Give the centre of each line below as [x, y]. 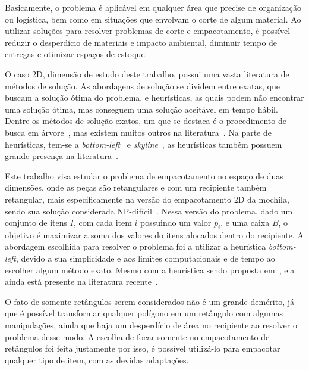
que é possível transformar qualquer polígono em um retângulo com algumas [144, 313]
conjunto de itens [36, 223]
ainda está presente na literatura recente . [81, 282]
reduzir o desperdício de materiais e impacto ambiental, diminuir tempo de [141, 42]
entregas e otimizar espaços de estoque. [76, 54]
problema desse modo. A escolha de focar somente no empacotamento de [137, 336]
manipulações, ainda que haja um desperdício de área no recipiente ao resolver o [151, 325]
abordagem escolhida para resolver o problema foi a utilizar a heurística [135, 246]
